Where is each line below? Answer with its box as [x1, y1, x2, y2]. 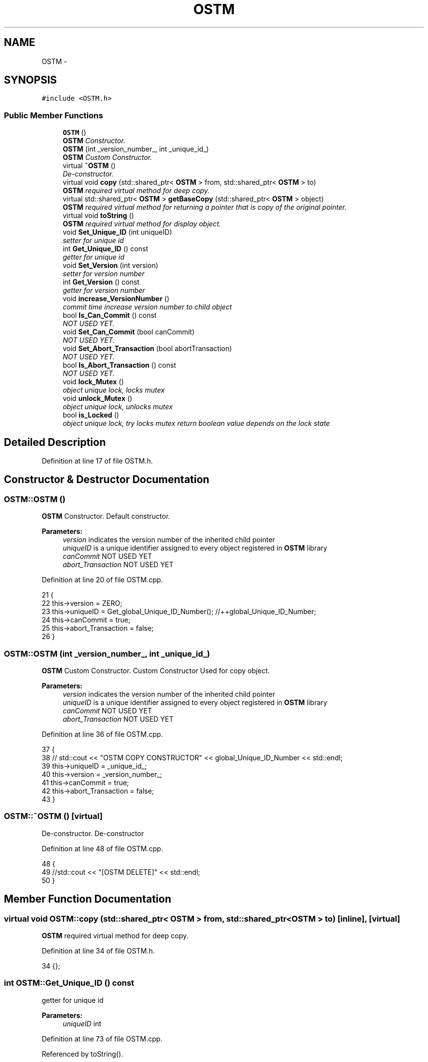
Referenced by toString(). [42, 1049, 123, 1058]
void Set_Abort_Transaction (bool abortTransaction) [63, 344, 232, 353]
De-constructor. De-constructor [42, 829, 144, 838]
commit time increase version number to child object [63, 303, 232, 311]
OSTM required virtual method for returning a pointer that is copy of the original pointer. [63, 203, 347, 212]
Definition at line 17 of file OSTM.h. [42, 457, 153, 465]
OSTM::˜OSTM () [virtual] [4, 811, 103, 821]
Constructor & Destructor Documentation [4, 473, 210, 486]
